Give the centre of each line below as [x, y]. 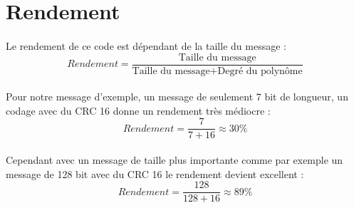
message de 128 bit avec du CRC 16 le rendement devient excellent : [155, 173]
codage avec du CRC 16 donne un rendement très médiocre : [138, 110]
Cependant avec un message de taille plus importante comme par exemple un [175, 160]
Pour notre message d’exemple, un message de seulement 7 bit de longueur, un [177, 97]
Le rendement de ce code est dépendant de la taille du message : [146, 45]
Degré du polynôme [260, 71]
